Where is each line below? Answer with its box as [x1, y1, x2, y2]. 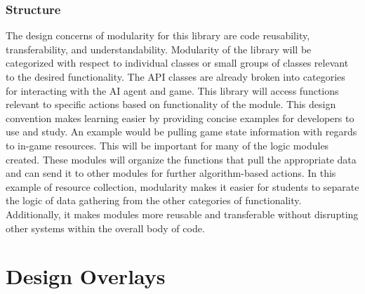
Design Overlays [6, 262, 166, 290]
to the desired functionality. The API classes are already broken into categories [6, 69, 345, 83]
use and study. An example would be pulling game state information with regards [6, 124, 357, 139]
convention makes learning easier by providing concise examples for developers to [6, 110, 354, 125]
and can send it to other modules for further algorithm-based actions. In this [6, 166, 336, 180]
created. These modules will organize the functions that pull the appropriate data [6, 152, 357, 166]
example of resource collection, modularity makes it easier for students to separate [6, 179, 359, 194]
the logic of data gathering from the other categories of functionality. [6, 193, 302, 208]
